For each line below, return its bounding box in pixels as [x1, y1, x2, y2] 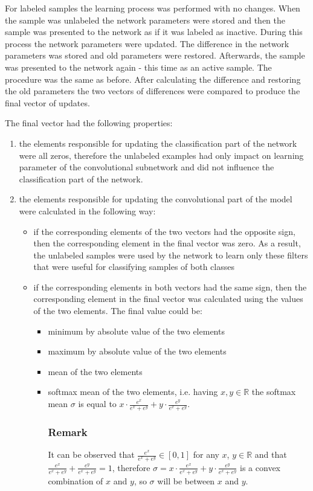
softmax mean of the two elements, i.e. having [48, 385, 218, 398]
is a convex [240, 461, 281, 473]
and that [254, 448, 287, 461]
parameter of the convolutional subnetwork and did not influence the [19, 161, 274, 173]
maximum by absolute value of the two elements [48, 345, 227, 358]
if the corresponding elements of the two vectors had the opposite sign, [33, 225, 295, 237]
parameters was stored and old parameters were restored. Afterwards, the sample [5, 49, 305, 62]
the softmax [251, 385, 296, 398]
